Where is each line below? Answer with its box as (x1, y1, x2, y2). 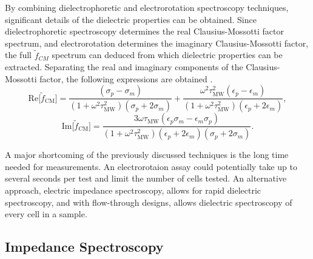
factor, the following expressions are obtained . (39, 72, 213, 85)
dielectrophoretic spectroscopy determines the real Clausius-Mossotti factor (5, 25, 284, 38)
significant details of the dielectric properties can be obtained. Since (5, 13, 257, 25)
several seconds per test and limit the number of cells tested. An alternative (5, 172, 287, 185)
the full (5, 48, 32, 61)
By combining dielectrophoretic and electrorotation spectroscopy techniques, (5, 1, 289, 13)
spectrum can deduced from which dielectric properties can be (52, 48, 283, 61)
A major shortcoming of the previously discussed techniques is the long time (5, 148, 289, 161)
